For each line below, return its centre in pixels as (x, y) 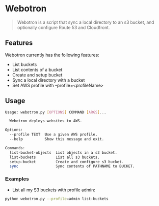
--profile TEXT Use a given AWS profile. (53, 135)
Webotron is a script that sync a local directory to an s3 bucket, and (86, 22)
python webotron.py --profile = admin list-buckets (57, 199)
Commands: (15, 148)
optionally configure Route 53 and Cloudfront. (64, 27)
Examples (17, 179)
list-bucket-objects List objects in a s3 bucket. (64, 153)
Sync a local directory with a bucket (48, 80)
